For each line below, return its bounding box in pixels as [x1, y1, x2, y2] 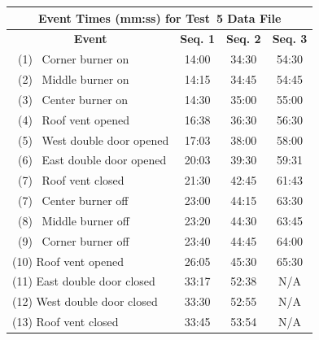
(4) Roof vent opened [17, 111, 130, 128]
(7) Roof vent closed [17, 172, 125, 189]
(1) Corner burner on [17, 50, 129, 68]
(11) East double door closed [12, 272, 155, 290]
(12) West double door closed [12, 293, 158, 310]
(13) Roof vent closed [12, 313, 119, 330]
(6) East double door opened [17, 151, 167, 168]
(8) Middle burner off [17, 211, 129, 229]
